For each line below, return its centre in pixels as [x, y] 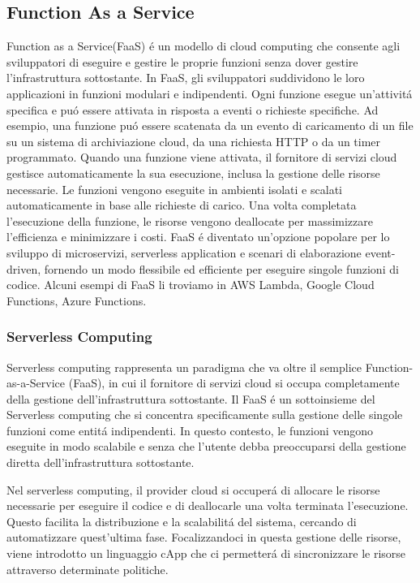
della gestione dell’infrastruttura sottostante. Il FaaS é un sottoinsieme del [191, 398]
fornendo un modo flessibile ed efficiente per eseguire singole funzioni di [221, 268]
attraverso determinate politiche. [88, 569]
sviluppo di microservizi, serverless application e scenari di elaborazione [184, 252]
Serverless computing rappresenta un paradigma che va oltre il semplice [184, 367]
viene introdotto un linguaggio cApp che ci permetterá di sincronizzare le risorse [206, 553]
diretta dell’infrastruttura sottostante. [101, 462]
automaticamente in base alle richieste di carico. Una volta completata [182, 205]
